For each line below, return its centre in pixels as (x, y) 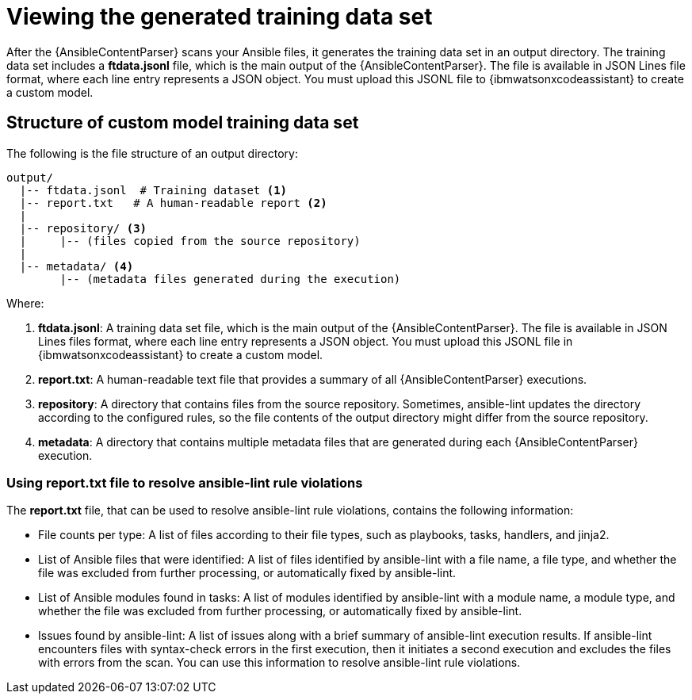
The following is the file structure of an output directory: (152, 153)
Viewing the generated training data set (220, 17)
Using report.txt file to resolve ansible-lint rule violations (185, 482)
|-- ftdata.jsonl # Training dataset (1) (153, 190)
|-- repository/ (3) (83, 228)
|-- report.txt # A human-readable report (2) (173, 203)
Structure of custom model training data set (183, 123)
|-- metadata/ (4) (76, 266)
